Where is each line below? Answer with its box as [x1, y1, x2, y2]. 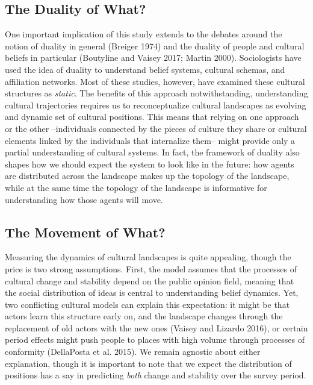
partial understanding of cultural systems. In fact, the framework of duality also [5, 146, 300, 158]
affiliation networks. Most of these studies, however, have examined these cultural [5, 75, 305, 87]
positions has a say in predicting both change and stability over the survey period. [5, 369, 306, 381]
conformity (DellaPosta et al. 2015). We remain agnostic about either [5, 345, 261, 358]
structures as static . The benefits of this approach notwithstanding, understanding [5, 87, 308, 99]
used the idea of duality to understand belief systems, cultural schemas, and [5, 63, 285, 75]
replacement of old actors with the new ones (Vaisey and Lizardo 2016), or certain [5, 321, 308, 334]
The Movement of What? [5, 222, 166, 241]
